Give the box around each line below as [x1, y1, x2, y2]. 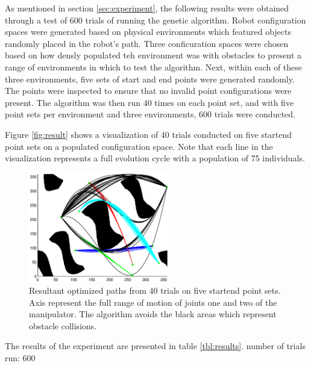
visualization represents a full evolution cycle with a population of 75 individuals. [5, 152, 305, 164]
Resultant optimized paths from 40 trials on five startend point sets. [29, 284, 281, 297]
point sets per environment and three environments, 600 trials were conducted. [5, 108, 295, 120]
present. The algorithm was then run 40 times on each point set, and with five [5, 96, 294, 108]
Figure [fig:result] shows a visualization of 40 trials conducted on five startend [5, 128, 292, 140]
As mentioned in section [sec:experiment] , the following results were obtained [5, 2, 289, 14]
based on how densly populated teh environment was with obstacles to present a [5, 49, 302, 61]
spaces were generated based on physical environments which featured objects [5, 25, 292, 38]
